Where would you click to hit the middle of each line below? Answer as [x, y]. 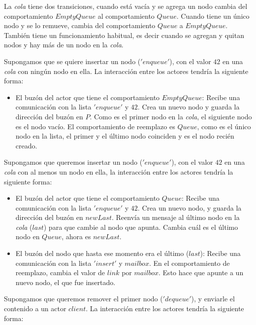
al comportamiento [126, 16]
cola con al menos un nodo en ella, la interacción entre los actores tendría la [119, 171]
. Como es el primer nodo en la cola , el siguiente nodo [171, 116]
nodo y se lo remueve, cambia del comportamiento [80, 25]
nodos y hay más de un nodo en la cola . [64, 45]
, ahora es [76, 236]
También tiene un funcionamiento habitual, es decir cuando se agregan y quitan [124, 35]
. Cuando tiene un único [213, 16]
